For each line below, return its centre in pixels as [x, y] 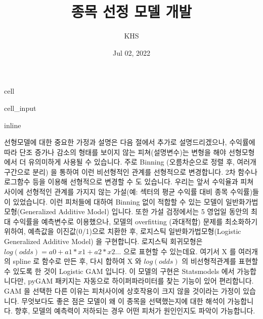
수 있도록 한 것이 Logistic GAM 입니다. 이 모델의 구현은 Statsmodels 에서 [119, 271]
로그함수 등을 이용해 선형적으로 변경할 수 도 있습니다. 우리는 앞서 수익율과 [121, 182]
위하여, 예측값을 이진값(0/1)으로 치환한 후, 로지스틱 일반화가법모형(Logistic [123, 231]
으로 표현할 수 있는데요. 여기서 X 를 [180, 251]
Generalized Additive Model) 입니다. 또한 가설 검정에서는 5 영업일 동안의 [134, 211]
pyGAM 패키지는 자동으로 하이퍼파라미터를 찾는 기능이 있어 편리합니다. [141, 281]
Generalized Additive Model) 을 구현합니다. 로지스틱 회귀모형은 [103, 241]
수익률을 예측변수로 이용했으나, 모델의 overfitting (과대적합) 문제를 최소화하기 [135, 221]
